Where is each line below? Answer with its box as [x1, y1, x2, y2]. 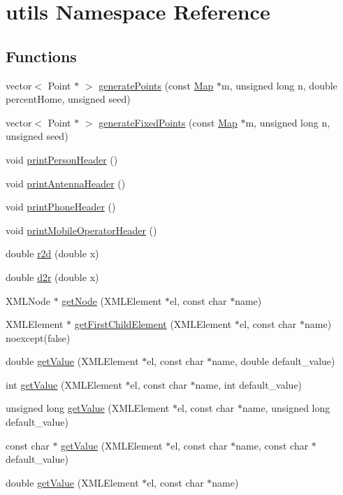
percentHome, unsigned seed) [6, 92, 131, 106]
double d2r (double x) [6, 269, 99, 284]
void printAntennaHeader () [6, 175, 126, 190]
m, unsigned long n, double [221, 78, 337, 92]
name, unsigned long [242, 401, 330, 415]
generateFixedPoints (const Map [98, 115, 238, 129]
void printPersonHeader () [6, 152, 118, 166]
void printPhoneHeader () [6, 199, 116, 214]
